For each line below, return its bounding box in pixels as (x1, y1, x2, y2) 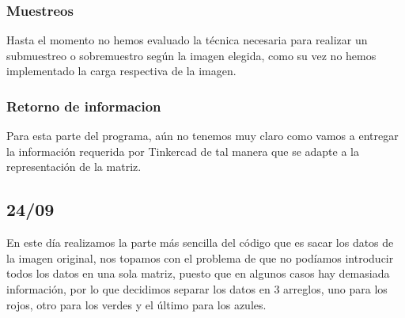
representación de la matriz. (6, 158, 142, 175)
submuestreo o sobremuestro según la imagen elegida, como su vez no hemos (6, 47, 377, 63)
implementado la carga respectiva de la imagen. (6, 62, 237, 79)
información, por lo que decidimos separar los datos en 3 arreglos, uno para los (6, 280, 388, 297)
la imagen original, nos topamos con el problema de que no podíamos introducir (6, 249, 394, 266)
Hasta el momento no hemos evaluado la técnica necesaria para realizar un (6, 32, 368, 48)
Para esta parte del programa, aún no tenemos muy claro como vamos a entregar (6, 127, 399, 144)
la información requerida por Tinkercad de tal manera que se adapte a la (6, 142, 359, 159)
